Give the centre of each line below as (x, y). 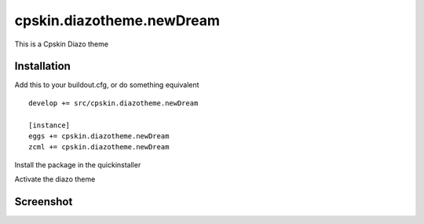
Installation (42, 66)
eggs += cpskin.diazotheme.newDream (99, 136)
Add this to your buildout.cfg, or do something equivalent (107, 85)
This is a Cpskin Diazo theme (62, 44)
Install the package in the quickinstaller (78, 164)
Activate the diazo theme (55, 179)
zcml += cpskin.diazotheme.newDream (99, 147)
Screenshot (44, 202)
